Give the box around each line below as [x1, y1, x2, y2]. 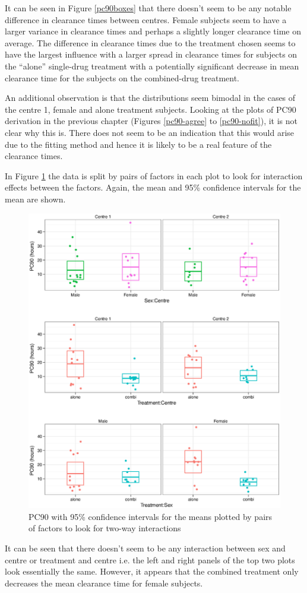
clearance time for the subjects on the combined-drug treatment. [5, 71, 240, 84]
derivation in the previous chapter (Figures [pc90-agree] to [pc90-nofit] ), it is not [5, 115, 298, 127]
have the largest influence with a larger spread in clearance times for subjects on [5, 48, 297, 61]
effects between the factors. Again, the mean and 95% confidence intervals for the [5, 181, 301, 194]
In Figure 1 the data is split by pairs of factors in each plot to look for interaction [5, 169, 303, 182]
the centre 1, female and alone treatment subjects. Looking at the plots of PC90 [5, 103, 296, 115]
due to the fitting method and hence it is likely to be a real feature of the [5, 138, 272, 150]
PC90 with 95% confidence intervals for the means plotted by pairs [29, 510, 273, 522]
